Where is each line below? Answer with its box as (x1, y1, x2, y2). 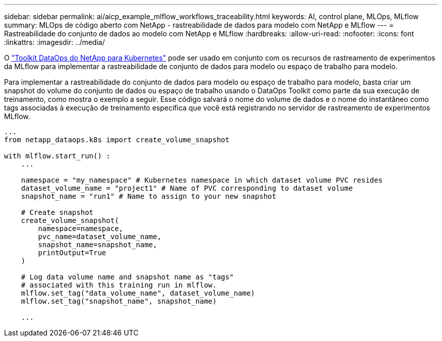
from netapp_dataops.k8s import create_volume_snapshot (4, 136, 230, 144)
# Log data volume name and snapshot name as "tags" (21, 273, 234, 281)
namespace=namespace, (38, 224, 124, 233)
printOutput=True (38, 249, 106, 257)
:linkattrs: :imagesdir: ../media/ (4, 38, 105, 46)
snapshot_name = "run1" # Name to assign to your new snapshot (21, 192, 277, 200)
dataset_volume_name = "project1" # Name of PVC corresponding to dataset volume (21, 184, 353, 192)
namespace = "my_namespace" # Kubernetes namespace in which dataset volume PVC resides (21, 176, 383, 184)
